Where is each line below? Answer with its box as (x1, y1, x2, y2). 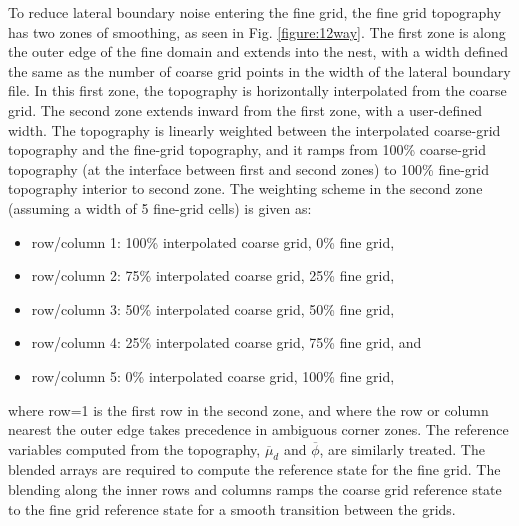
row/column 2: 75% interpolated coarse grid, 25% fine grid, (31, 265, 395, 286)
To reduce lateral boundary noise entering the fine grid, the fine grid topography (8, 2, 502, 22)
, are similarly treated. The (319, 438, 485, 459)
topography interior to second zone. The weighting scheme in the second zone (8, 178, 483, 199)
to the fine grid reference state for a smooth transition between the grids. (8, 498, 456, 519)
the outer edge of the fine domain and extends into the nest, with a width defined (8, 41, 508, 62)
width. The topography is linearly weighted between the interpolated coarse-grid (8, 119, 501, 140)
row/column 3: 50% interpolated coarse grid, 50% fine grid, (31, 298, 395, 319)
